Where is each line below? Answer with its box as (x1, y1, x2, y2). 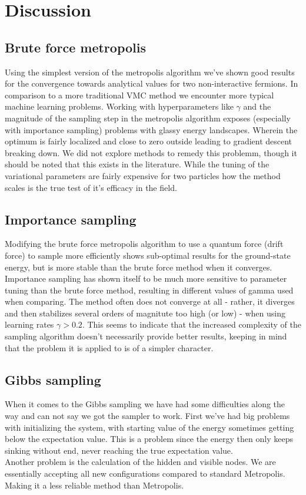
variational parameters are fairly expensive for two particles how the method (5, 169, 281, 181)
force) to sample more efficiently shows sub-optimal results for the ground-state (5, 249, 291, 261)
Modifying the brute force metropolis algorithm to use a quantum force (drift (5, 237, 284, 250)
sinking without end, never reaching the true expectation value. (5, 444, 233, 456)
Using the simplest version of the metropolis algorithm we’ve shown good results (5, 65, 295, 78)
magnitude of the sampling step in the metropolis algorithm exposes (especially (5, 111, 291, 124)
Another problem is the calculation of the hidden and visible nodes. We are (5, 456, 276, 468)
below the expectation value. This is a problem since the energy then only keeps (5, 433, 293, 445)
